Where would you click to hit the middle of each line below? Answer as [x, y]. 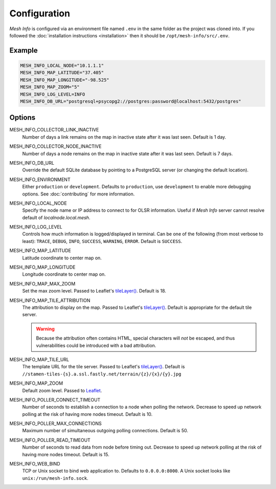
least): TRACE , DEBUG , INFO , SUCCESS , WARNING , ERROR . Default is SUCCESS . [102, 241]
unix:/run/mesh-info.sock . [55, 478]
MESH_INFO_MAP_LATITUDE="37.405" [62, 73]
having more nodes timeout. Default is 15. [66, 454]
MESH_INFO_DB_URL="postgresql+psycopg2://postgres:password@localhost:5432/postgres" [131, 101]
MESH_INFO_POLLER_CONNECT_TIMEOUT [55, 399]
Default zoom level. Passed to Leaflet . [62, 390]
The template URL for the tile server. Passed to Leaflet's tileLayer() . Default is [103, 367]
